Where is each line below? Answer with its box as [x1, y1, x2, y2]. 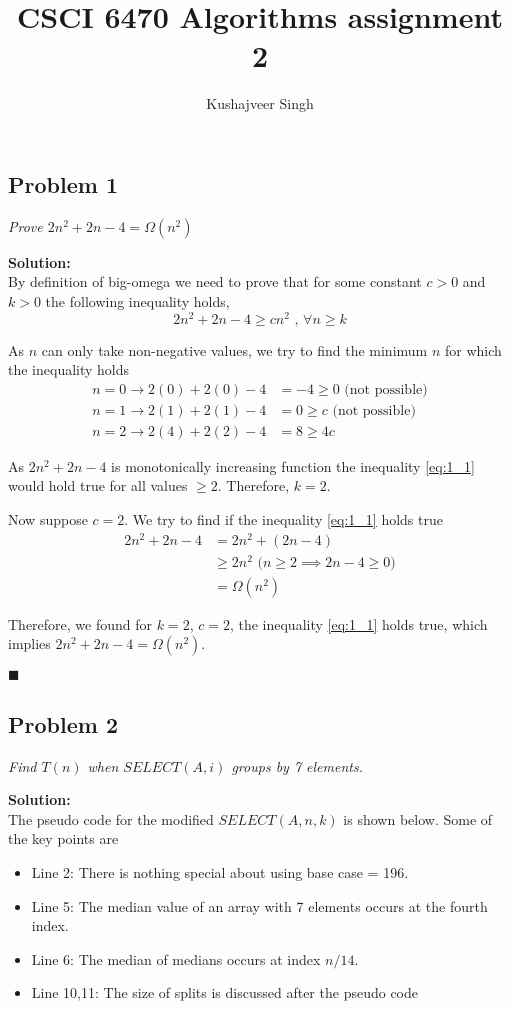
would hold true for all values [8, 475, 188, 496]
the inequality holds [8, 359, 130, 380]
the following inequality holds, [45, 290, 230, 311]
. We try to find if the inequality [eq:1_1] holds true [124, 509, 443, 530]
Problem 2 [8, 708, 118, 739]
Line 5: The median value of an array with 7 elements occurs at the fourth [31, 895, 488, 916]
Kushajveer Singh [206, 93, 314, 114]
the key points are [8, 828, 119, 849]
